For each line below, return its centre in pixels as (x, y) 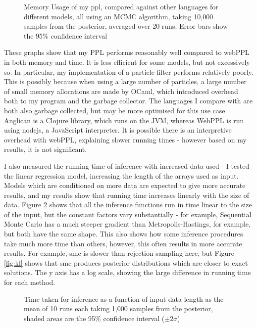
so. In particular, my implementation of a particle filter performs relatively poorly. (129, 71)
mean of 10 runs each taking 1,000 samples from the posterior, (118, 308)
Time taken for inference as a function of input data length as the (124, 299)
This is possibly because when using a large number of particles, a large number (125, 81)
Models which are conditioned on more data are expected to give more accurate (125, 185)
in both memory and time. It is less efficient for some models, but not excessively (127, 62)
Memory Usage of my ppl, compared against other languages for (121, 6)
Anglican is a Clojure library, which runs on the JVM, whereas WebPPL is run (124, 120)
